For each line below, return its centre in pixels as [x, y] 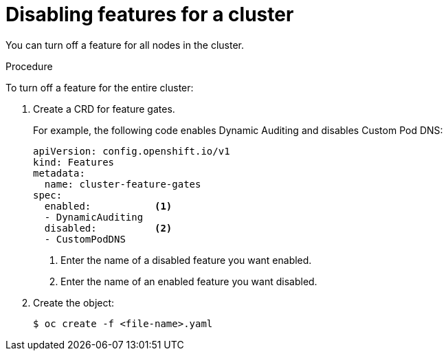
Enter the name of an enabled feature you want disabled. [189, 281]
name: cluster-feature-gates [123, 184]
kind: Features [74, 162]
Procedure [29, 66]
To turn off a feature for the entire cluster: [100, 87]
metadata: [59, 173]
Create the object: [74, 302]
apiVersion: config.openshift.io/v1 [132, 151]
